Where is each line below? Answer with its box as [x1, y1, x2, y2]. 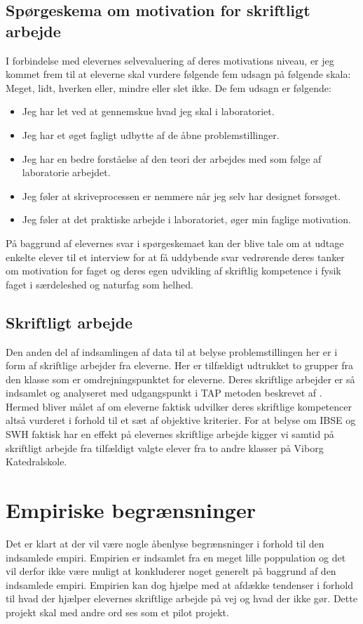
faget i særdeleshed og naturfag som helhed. [6, 277, 193, 291]
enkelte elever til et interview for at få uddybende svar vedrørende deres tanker [6, 249, 345, 264]
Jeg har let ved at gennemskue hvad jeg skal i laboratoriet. [22, 104, 275, 119]
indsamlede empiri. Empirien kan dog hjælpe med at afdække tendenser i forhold [6, 577, 353, 592]
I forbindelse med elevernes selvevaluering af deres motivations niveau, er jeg [6, 53, 334, 67]
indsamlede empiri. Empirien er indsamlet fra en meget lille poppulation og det [6, 550, 346, 564]
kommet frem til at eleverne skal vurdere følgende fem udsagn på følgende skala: [6, 67, 351, 81]
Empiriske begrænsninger [6, 496, 256, 524]
